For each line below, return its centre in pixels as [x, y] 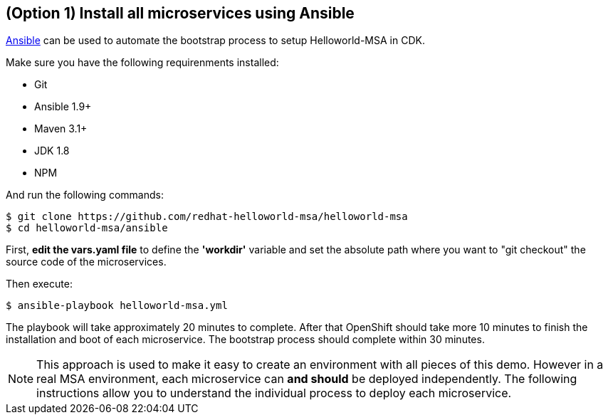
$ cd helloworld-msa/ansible [87, 228]
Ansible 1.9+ [63, 107]
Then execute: [39, 284]
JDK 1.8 [52, 151]
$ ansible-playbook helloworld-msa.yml [117, 306]
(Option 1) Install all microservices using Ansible [180, 13]
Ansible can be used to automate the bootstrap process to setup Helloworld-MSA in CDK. [215, 41]
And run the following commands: [85, 195]
